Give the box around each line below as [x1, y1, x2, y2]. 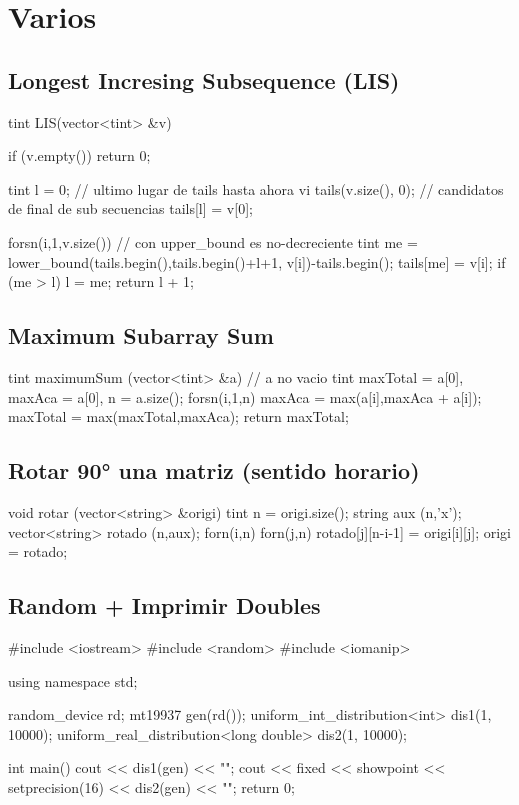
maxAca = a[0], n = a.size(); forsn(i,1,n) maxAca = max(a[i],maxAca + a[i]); [8, 386, 482, 407]
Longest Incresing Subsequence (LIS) [8, 64, 400, 95]
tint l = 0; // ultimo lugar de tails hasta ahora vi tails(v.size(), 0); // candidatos [8, 178, 504, 199]
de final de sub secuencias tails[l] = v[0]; [8, 198, 253, 219]
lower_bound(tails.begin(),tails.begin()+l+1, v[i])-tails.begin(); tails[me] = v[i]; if [8, 251, 506, 272]
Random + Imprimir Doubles [8, 590, 321, 621]
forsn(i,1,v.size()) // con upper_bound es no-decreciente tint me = [8, 231, 418, 252]
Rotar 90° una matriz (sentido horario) [8, 455, 420, 486]
